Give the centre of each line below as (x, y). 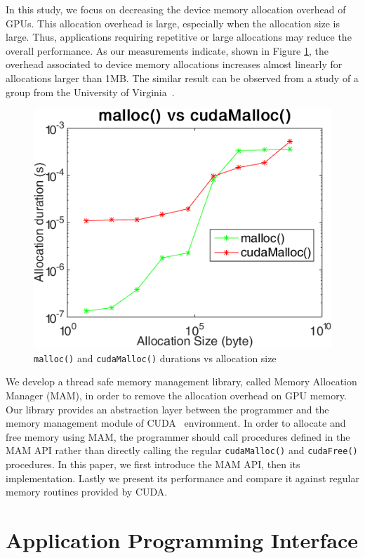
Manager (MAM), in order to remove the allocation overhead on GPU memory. (176, 396)
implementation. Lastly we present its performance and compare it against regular (182, 478)
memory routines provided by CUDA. (87, 492)
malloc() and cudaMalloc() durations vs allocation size (155, 358)
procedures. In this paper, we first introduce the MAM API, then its (153, 464)
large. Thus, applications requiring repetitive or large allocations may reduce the (179, 37)
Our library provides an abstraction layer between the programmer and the (167, 409)
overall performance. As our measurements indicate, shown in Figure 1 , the (167, 50)
